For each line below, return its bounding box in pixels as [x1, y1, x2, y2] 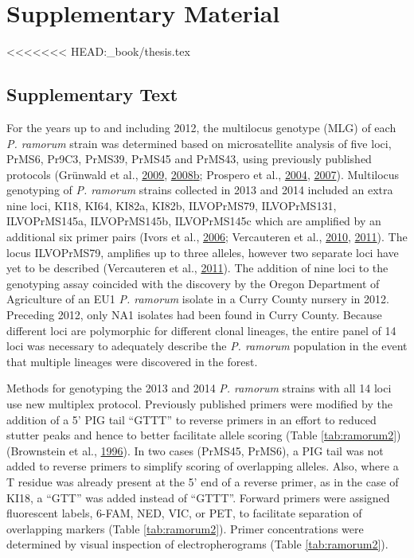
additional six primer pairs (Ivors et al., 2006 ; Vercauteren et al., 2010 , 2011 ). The [6, 228, 408, 245]
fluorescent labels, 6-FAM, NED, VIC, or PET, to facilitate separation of [6, 505, 362, 521]
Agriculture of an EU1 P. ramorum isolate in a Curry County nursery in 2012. [6, 291, 389, 307]
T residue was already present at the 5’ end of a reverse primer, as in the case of [6, 473, 399, 490]
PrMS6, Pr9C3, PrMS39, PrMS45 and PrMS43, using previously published [6, 150, 372, 167]
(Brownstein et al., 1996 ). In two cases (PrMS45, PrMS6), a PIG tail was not [6, 442, 384, 458]
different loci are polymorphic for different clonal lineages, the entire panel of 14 [6, 322, 396, 338]
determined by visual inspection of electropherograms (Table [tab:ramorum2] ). [6, 536, 389, 552]
